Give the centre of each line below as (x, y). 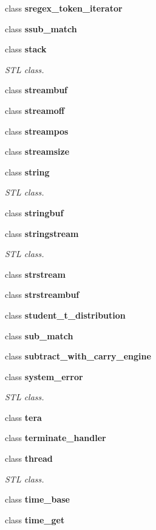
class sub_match (39, 335)
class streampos (37, 131)
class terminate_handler (56, 438)
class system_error (44, 376)
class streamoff (35, 110)
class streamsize (37, 151)
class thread (29, 458)
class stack (26, 49)
